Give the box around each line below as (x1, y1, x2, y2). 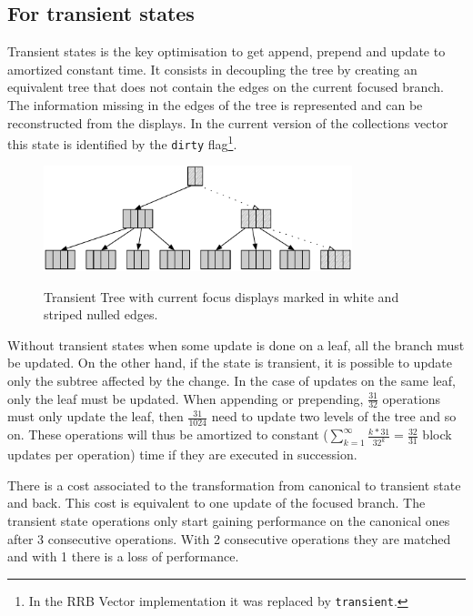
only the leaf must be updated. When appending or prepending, (7, 389, 364, 408)
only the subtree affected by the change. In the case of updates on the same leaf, (7, 371, 457, 390)
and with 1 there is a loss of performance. (7, 547, 239, 566)
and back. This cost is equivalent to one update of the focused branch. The (7, 493, 426, 512)
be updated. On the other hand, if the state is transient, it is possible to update (7, 353, 453, 372)
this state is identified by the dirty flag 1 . (7, 132, 237, 153)
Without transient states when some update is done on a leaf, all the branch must (7, 335, 465, 354)
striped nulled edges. (44, 305, 158, 324)
